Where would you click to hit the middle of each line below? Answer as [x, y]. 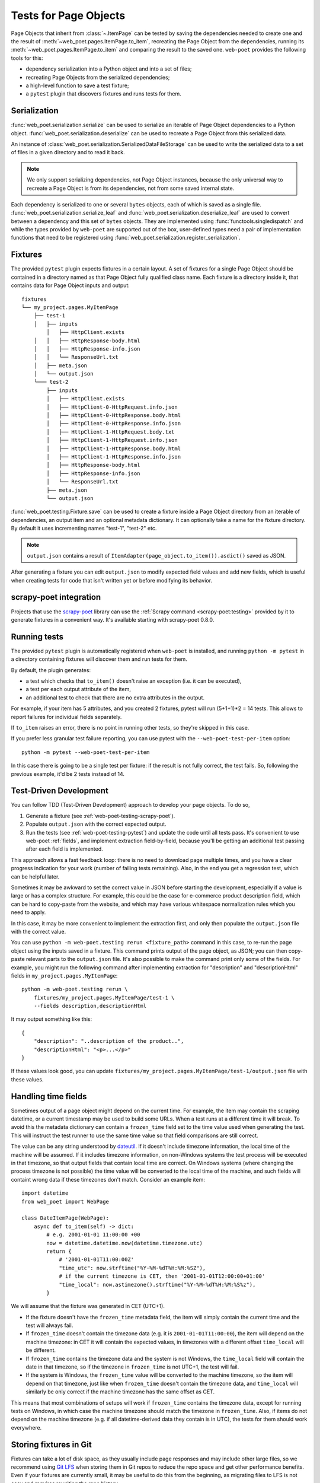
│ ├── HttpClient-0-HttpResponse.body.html [113, 416]
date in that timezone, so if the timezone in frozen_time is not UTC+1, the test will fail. [132, 1367]
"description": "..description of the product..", [109, 1041]
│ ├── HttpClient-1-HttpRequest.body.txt [111, 432]
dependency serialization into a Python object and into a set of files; [109, 69]
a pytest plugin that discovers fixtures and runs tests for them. [103, 94]
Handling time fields [49, 1097]
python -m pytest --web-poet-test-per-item [86, 752]
